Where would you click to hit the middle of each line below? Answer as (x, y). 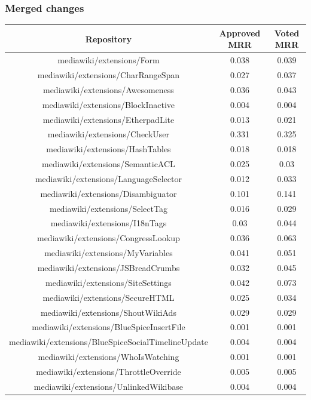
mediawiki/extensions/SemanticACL (109, 164)
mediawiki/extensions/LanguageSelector (108, 178)
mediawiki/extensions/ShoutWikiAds (108, 312)
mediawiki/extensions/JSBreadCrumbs (109, 267)
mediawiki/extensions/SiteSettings (109, 282)
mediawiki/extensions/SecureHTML (109, 297)
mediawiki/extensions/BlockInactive (109, 104)
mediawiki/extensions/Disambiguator (109, 193)
